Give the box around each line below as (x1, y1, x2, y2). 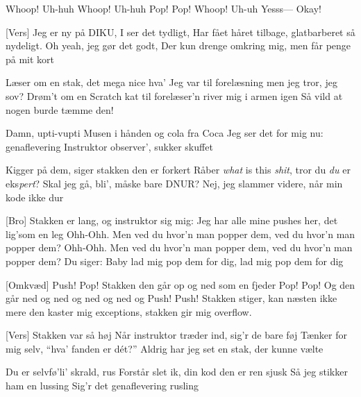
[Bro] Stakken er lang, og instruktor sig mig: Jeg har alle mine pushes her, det (6, 213, 338, 228)
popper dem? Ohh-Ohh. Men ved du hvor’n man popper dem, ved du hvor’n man (6, 240, 353, 255)
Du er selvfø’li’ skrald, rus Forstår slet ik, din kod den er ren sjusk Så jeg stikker (6, 364, 348, 379)
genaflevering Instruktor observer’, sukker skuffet (6, 139, 213, 153)
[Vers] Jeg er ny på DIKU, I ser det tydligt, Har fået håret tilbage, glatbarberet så (6, 24, 355, 39)
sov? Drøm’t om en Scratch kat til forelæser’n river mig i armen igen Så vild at (6, 88, 343, 103)
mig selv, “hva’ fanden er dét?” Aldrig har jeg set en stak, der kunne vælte (6, 341, 324, 355)
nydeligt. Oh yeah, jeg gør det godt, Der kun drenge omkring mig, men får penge (6, 38, 351, 53)
